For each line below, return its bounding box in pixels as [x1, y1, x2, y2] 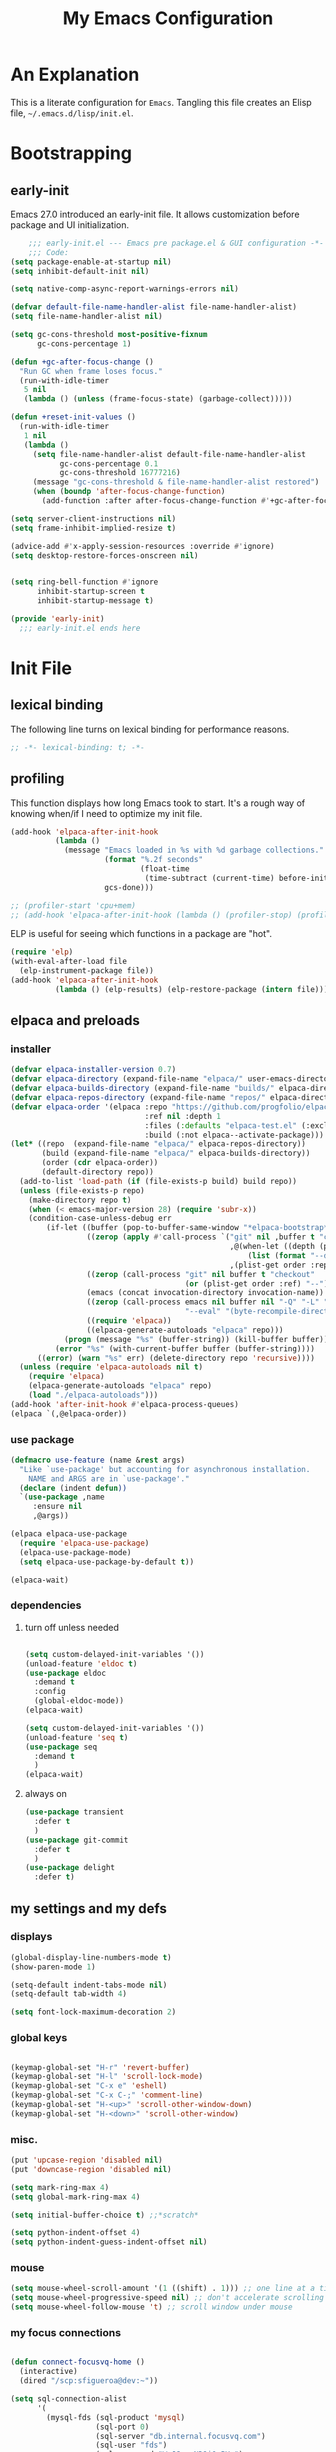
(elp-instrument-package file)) [19, 966, 155, 976]
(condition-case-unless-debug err [28, 1213, 172, 1224]
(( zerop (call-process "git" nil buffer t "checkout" [86, 1269, 315, 1279]
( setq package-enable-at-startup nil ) [10, 257, 172, 267]
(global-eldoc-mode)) [34, 1696, 125, 1706]
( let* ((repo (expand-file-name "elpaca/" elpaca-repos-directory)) [10, 1139, 307, 1149]
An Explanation [10, 63, 140, 86]
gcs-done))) [104, 882, 155, 892]
